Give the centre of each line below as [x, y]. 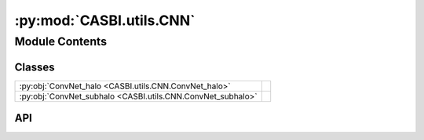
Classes [35, 67]
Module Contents [61, 41]
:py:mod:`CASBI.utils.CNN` [105, 20]
